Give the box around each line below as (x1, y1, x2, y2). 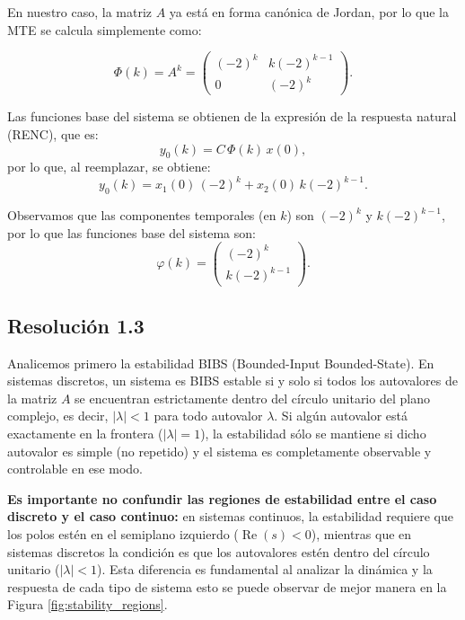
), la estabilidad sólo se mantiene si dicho (200, 424, 426, 443)
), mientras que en (311, 525, 412, 544)
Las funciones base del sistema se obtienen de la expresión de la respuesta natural (7, 107, 457, 126)
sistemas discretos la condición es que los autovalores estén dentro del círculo (7, 542, 430, 561)
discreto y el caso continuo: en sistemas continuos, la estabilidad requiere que (7, 507, 453, 526)
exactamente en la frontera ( (7, 424, 163, 443)
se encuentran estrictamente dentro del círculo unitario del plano (75, 388, 430, 407)
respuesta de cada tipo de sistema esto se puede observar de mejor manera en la (7, 577, 447, 596)
